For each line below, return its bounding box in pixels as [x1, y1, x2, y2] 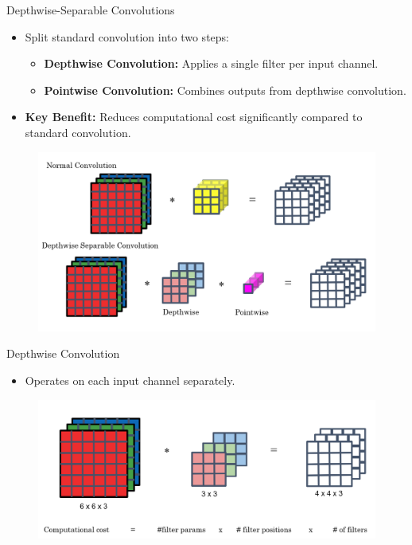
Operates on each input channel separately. [25, 372, 235, 388]
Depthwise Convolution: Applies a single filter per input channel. [44, 55, 379, 72]
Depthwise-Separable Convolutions [6, 2, 175, 18]
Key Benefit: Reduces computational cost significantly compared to [25, 108, 363, 125]
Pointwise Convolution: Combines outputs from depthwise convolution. [44, 81, 406, 98]
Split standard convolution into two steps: [25, 28, 229, 45]
